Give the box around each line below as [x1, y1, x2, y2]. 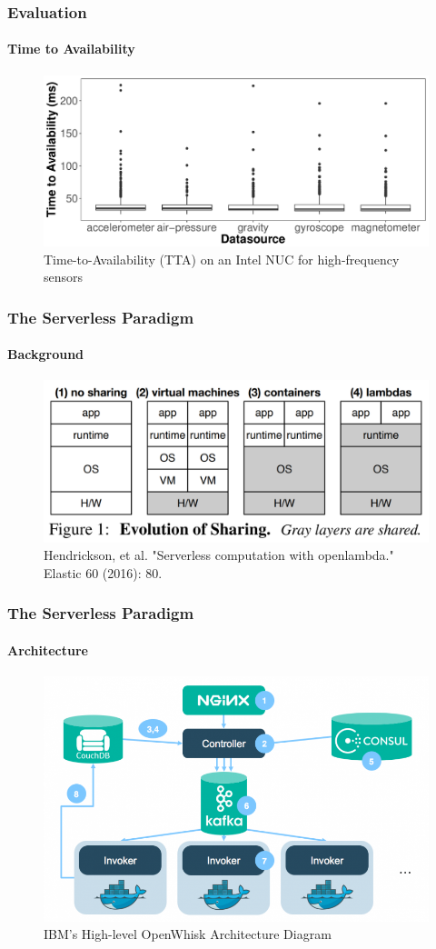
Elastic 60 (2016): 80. [44, 563, 163, 582]
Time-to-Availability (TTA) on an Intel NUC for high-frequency [44, 249, 400, 268]
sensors [44, 267, 84, 286]
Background [7, 345, 84, 364]
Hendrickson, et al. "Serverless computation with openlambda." [44, 545, 394, 564]
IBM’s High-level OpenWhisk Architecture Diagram [44, 924, 332, 944]
